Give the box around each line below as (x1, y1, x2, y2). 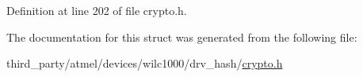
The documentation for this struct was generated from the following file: (6, 28, 357, 45)
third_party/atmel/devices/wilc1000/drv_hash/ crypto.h (6, 55, 283, 71)
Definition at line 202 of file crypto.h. (6, 2, 187, 18)
